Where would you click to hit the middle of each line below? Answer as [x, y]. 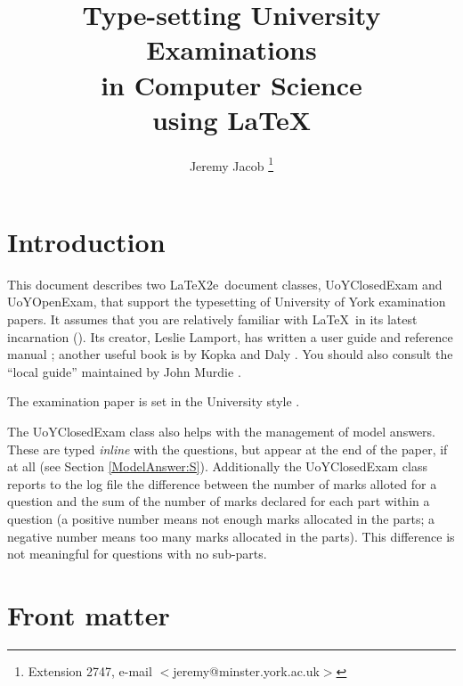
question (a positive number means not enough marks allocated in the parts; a [221, 519]
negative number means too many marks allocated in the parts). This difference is [231, 536]
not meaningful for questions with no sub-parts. [137, 554]
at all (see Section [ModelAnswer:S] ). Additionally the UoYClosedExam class [217, 466]
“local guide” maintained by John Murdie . [124, 371]
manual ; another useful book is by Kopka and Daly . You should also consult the [230, 354]
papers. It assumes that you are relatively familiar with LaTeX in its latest [212, 319]
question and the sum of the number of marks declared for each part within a [219, 501]
